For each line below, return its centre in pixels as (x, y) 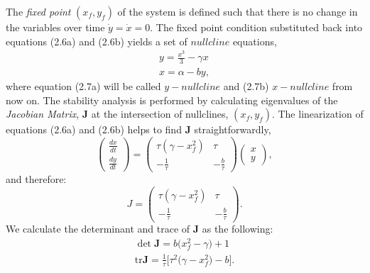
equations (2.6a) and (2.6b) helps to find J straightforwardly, (138, 129)
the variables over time (55, 27)
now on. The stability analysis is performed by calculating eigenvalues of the (172, 100)
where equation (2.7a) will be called (83, 86)
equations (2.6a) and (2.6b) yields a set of (97, 41)
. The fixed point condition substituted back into (256, 27)
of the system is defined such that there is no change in (238, 11)
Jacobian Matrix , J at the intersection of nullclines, (117, 114)
